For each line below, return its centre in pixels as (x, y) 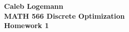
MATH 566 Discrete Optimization (64, 16)
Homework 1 (27, 25)
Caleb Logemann (34, 6)
